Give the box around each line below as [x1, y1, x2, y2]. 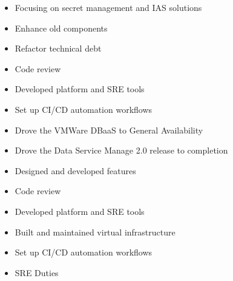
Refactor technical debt [15, 42, 102, 55]
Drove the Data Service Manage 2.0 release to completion [15, 144, 228, 157]
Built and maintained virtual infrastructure [15, 225, 176, 238]
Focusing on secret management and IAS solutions [15, 1, 202, 13]
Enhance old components [15, 21, 108, 34]
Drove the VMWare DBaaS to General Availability [15, 123, 203, 136]
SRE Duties [15, 266, 59, 279]
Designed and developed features [15, 164, 136, 177]
